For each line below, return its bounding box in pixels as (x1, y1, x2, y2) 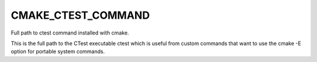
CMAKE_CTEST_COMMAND (11, 9, 150, 22)
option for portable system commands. (11, 48, 105, 55)
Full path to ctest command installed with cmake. (11, 29, 129, 36)
